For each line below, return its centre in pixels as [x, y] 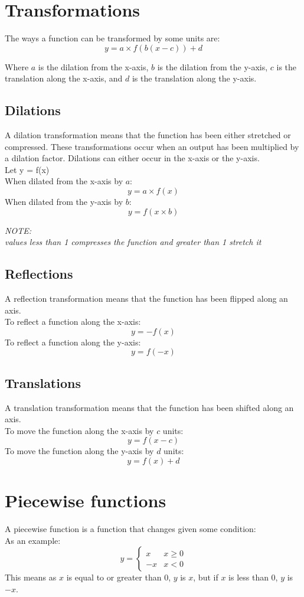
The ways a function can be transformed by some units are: [112, 38]
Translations [43, 382]
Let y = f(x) [27, 169]
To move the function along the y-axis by [79, 451]
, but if [206, 577]
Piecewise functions [86, 500]
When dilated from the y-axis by [64, 202]
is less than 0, [253, 577]
